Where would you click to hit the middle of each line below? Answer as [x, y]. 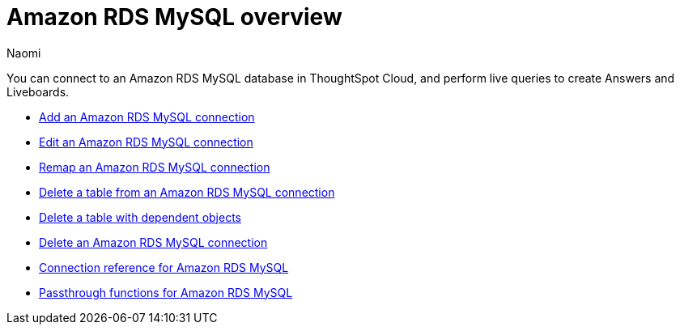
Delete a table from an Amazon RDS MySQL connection [187, 192]
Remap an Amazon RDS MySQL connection [155, 167]
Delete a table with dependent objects [140, 217]
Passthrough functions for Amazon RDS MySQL [166, 292]
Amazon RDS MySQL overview [174, 17]
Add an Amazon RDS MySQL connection [147, 117]
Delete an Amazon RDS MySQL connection [153, 242]
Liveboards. [38, 91]
